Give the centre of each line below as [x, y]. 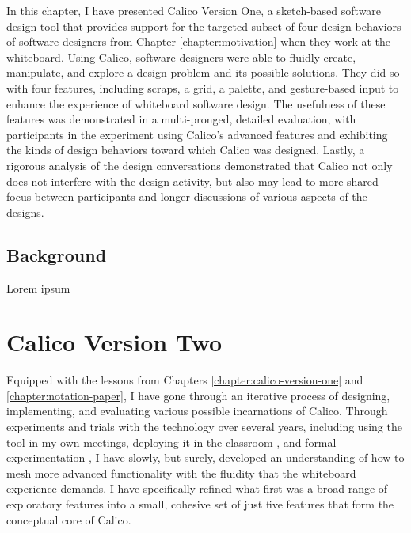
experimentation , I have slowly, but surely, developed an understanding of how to [205, 457]
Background [57, 254]
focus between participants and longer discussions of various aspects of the [187, 197]
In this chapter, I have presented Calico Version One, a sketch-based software [194, 10]
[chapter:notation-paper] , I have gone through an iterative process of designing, [198, 395]
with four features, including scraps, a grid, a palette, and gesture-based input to [203, 87]
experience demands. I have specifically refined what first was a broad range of [197, 488]
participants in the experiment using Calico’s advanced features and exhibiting [197, 134]
